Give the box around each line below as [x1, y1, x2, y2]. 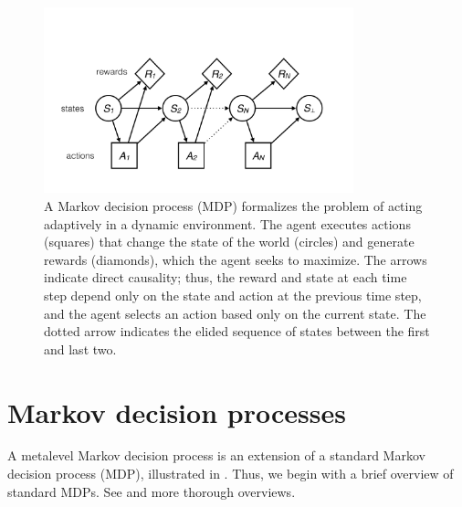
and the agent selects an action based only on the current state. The [44, 303, 426, 322]
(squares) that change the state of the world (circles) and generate [44, 232, 415, 251]
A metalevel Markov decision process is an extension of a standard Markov [7, 446, 425, 465]
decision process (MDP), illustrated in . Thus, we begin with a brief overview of [7, 464, 454, 483]
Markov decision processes [7, 393, 346, 430]
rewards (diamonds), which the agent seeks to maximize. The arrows [44, 249, 427, 269]
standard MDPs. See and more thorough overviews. [7, 481, 296, 501]
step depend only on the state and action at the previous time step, [44, 285, 422, 304]
